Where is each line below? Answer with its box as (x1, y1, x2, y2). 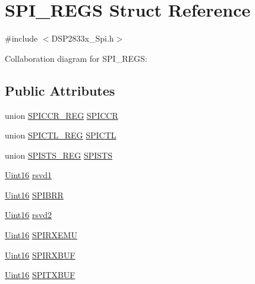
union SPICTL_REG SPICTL (5, 129, 117, 141)
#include (5, 32, 38, 45)
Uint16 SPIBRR (5, 188, 64, 201)
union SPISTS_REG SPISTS (5, 149, 113, 161)
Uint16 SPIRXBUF (5, 248, 75, 261)
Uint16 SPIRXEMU (5, 229, 77, 241)
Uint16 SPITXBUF (5, 269, 75, 281)
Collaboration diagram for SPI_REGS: (5, 52, 147, 64)
